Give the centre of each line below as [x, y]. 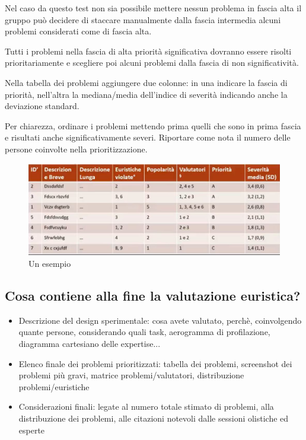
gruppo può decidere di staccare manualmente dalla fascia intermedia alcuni [143, 19]
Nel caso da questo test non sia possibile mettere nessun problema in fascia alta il [153, 8]
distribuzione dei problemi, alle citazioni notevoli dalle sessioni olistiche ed [154, 418]
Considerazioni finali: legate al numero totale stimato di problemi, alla [146, 406]
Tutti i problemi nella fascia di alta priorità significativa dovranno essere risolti [148, 51]
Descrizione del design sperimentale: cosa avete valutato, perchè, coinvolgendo [160, 320]
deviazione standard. [42, 106]
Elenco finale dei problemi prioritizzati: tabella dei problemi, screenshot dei [155, 363]
